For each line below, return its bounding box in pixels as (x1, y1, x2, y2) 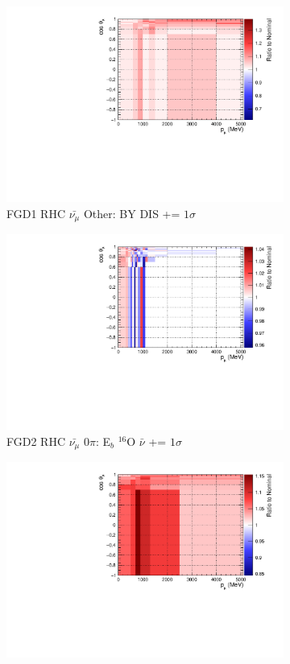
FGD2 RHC (6, 432, 66, 449)
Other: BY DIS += (83, 204, 180, 221)
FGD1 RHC (6, 204, 66, 221)
